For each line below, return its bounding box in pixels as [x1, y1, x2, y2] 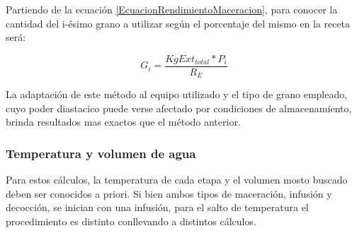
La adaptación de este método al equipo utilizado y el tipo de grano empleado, [6, 87, 348, 102]
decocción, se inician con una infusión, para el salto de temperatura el [6, 200, 309, 215]
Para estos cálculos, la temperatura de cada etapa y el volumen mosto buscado [6, 172, 348, 187]
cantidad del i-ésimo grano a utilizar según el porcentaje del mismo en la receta [6, 16, 351, 30]
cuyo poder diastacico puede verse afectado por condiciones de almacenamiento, [6, 100, 352, 115]
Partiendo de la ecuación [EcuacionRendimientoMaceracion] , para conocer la [6, 2, 338, 16]
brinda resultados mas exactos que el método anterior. [6, 114, 241, 129]
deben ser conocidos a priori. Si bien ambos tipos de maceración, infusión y [6, 186, 332, 201]
